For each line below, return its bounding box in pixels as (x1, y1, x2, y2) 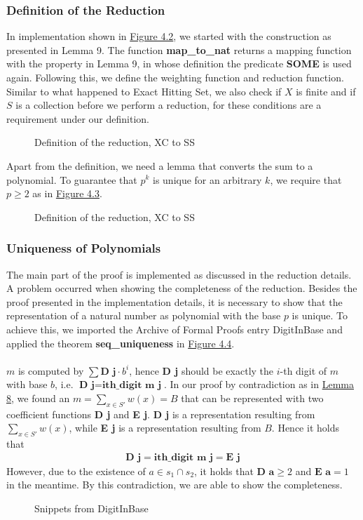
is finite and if (296, 84, 356, 98)
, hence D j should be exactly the (129, 363, 274, 378)
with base (6, 377, 48, 392)
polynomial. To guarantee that (6, 172, 137, 187)
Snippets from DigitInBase (34, 500, 149, 515)
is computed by (18, 363, 84, 378)
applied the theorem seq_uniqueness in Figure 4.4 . (6, 335, 235, 350)
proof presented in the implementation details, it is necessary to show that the (6, 294, 343, 309)
